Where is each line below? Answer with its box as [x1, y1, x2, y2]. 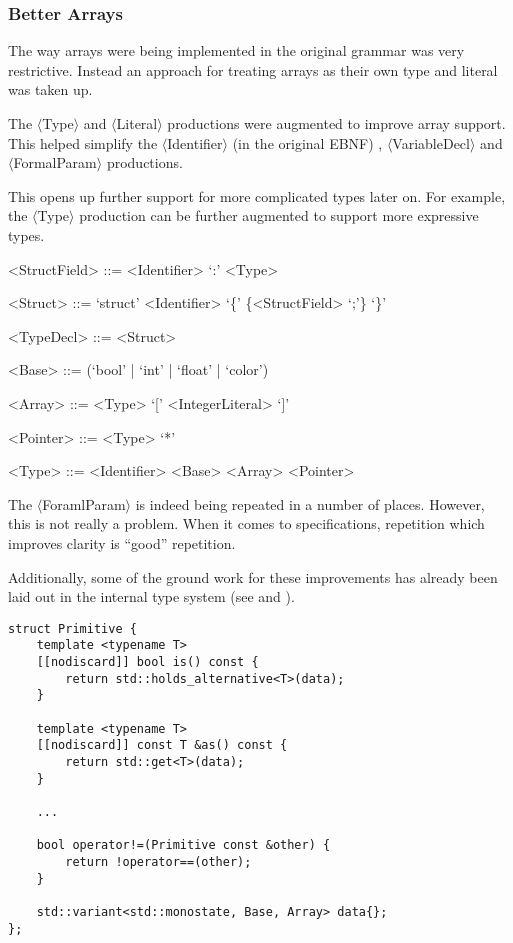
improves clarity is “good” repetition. [8, 532, 236, 553]
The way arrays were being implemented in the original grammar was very [8, 40, 465, 61]
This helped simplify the [8, 132, 158, 153]
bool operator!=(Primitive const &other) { [36, 838, 331, 853]
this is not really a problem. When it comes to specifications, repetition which [8, 513, 485, 534]
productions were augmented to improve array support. [167, 113, 506, 133]
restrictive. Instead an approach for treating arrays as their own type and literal [8, 59, 498, 80]
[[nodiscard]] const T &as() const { [36, 738, 288, 753]
